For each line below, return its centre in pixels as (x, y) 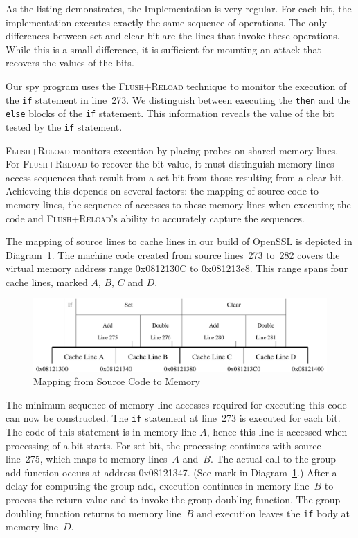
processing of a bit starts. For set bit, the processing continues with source (163, 445)
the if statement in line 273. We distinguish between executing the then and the (178, 99)
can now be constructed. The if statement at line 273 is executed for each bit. (173, 418)
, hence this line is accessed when (277, 432)
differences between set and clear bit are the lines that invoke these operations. (173, 36)
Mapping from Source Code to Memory (117, 381)
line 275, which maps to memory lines (87, 459)
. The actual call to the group (273, 459)
